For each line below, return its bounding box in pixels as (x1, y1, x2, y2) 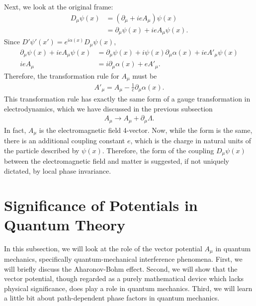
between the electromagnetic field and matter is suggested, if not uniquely (4, 156, 229, 166)
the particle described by (4, 145, 80, 155)
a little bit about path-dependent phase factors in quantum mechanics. (4, 293, 220, 303)
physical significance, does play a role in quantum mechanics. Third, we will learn (4, 283, 253, 293)
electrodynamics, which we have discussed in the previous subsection (4, 103, 213, 113)
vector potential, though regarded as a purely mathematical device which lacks (4, 273, 244, 284)
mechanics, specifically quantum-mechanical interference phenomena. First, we (4, 254, 243, 264)
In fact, (4, 124, 26, 135)
